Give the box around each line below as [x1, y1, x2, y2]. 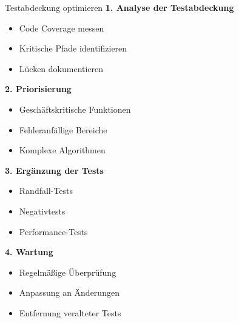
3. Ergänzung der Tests [5, 164, 104, 176]
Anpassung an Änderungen [19, 286, 119, 299]
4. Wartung [5, 245, 53, 258]
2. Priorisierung [5, 82, 72, 95]
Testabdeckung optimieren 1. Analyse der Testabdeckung [5, 1, 234, 13]
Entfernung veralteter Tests [19, 306, 121, 319]
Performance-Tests [19, 225, 88, 238]
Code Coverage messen [19, 21, 104, 34]
